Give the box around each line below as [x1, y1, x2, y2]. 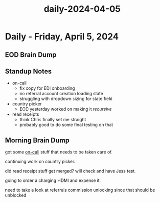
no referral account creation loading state [19, 91, 104, 97]
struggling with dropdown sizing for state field [19, 96, 113, 101]
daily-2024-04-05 [44, 3, 121, 15]
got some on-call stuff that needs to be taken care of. [5, 149, 113, 155]
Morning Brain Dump [5, 136, 69, 144]
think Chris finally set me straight [19, 117, 87, 123]
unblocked [5, 192, 27, 198]
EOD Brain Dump [5, 50, 57, 59]
